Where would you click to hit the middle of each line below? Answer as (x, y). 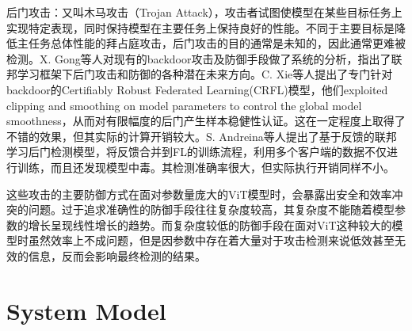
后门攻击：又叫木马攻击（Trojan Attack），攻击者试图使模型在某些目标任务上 (204, 12)
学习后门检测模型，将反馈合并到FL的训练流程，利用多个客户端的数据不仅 (196, 152)
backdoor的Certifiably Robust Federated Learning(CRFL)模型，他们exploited (197, 89)
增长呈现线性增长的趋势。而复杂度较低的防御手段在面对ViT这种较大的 (210, 224)
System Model (86, 310)
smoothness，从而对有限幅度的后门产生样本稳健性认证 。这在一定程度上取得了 (206, 121)
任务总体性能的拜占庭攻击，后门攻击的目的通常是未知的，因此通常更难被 (217, 43)
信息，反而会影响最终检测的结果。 (117, 255)
